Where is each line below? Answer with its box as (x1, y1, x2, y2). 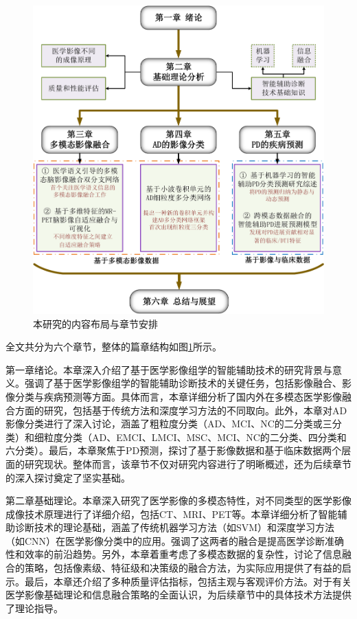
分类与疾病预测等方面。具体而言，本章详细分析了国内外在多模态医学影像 (14, 389, 342, 403)
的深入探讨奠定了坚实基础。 (5, 470, 130, 484)
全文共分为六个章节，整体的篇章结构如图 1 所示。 (5, 339, 222, 354)
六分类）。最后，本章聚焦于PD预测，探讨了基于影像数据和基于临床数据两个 (5, 443, 342, 458)
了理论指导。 (5, 600, 63, 615)
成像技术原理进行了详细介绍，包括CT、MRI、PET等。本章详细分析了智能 (5, 506, 338, 521)
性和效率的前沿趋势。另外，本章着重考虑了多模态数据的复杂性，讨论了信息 (5, 547, 342, 561)
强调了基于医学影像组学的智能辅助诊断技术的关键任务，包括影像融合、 (24, 376, 342, 390)
